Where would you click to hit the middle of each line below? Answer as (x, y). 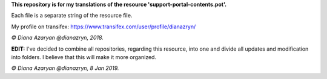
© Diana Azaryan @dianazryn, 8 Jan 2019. (65, 68)
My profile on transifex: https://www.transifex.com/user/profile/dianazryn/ (104, 27)
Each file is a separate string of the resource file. (72, 16)
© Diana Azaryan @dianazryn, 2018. (58, 38)
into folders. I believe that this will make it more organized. (84, 57)
